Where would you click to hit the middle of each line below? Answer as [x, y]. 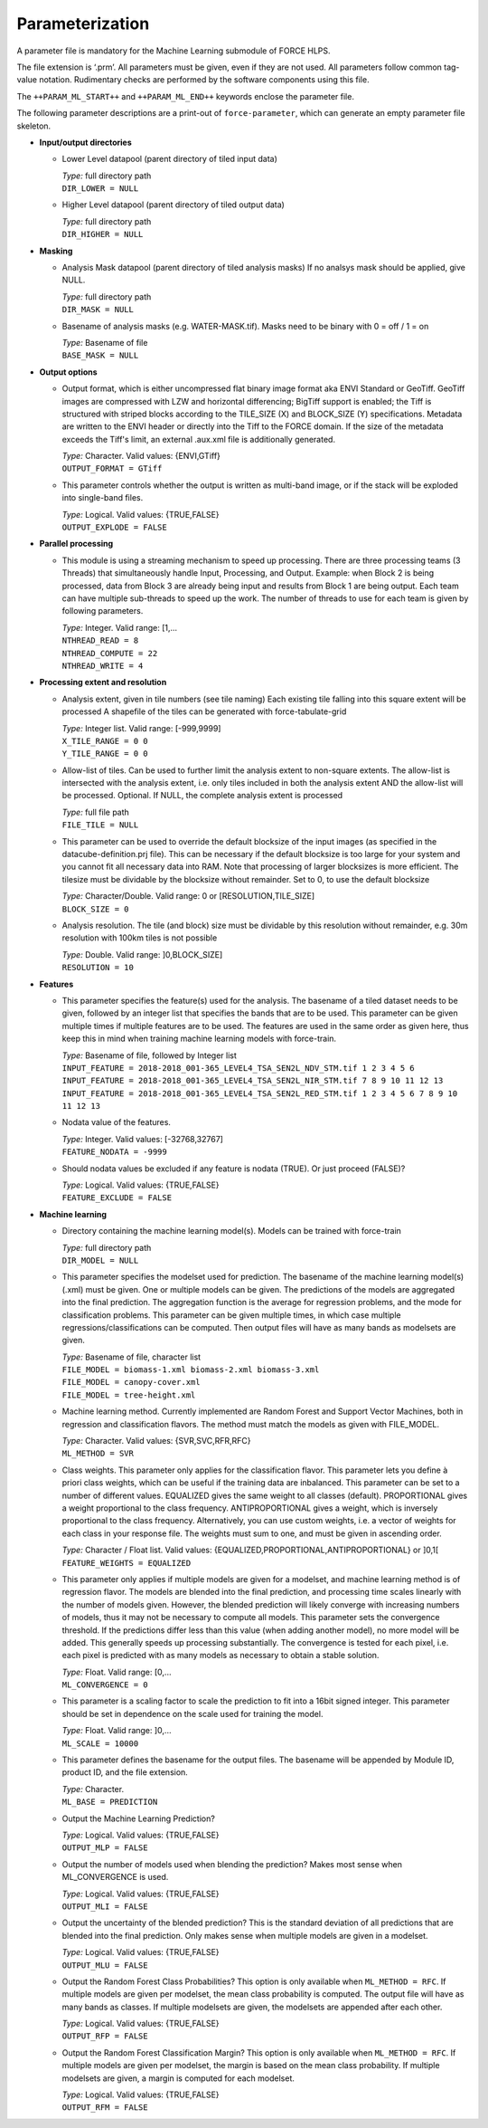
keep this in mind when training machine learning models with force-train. [199, 1039]
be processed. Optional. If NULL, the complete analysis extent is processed [202, 796]
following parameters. [103, 611]
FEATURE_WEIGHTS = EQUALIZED [127, 1563]
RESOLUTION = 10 [98, 968]
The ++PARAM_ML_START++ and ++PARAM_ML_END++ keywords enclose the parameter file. [185, 96]
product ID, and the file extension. [125, 1772]
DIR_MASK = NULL [98, 310]
